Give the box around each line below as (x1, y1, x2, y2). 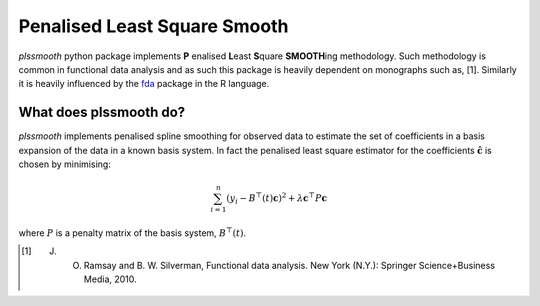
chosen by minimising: (18, 158, 112, 170)
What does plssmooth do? (18, 104, 186, 121)
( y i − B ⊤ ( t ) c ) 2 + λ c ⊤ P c (226, 191, 327, 206)
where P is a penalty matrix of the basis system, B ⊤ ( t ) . (18, 226, 247, 239)
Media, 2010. (83, 273, 137, 285)
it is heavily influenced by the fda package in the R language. (18, 78, 270, 90)
